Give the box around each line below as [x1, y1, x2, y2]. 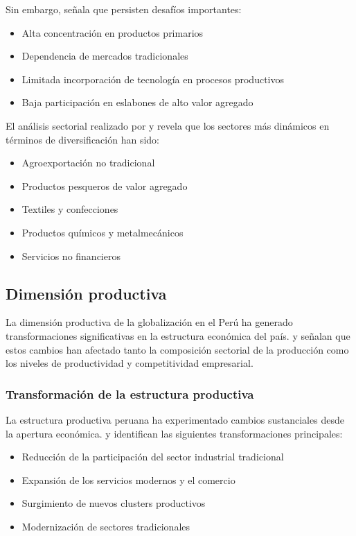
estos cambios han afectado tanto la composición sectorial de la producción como [6, 342, 349, 356]
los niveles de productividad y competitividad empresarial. [6, 356, 253, 370]
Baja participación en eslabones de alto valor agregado [21, 95, 253, 110]
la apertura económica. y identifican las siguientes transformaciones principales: [6, 426, 343, 440]
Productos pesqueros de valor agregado [21, 178, 188, 193]
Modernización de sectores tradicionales [21, 519, 190, 533]
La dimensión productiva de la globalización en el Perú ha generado [6, 315, 293, 329]
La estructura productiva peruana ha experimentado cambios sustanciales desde [6, 412, 344, 426]
